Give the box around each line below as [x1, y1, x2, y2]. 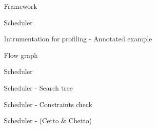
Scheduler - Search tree [4, 82, 73, 92]
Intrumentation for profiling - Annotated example [4, 34, 152, 44]
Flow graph [4, 50, 38, 60]
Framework [4, 1, 37, 11]
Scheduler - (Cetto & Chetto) [4, 115, 92, 126]
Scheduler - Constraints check [4, 99, 93, 109]
